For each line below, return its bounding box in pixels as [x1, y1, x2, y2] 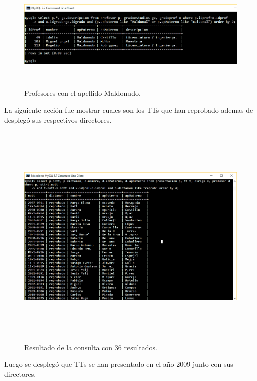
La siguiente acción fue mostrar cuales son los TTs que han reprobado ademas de [4, 105, 253, 115]
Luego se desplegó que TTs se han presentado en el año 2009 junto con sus [4, 359, 233, 369]
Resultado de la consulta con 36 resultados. [24, 342, 157, 352]
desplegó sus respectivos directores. [4, 114, 112, 125]
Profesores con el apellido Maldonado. [24, 88, 141, 98]
